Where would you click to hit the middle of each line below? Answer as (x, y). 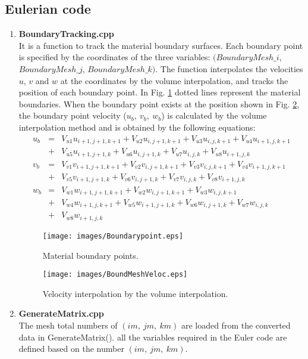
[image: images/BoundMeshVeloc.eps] (115, 275)
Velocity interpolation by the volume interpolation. (135, 293)
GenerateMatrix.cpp (61, 313)
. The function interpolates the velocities (229, 68)
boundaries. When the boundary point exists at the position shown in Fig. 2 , (159, 103)
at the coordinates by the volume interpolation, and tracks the (174, 80)
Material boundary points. (90, 255)
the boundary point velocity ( (73, 115)
